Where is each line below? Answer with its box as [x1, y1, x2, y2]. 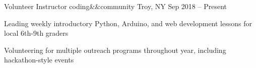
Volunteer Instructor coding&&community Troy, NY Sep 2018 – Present [4, 1, 227, 11]
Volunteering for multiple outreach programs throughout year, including [4, 44, 226, 55]
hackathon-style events [4, 54, 74, 65]
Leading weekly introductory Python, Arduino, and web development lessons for [4, 18, 252, 28]
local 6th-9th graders [4, 28, 69, 38]
